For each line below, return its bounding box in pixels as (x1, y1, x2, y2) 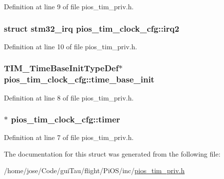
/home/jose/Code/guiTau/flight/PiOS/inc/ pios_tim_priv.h (4, 165, 185, 175)
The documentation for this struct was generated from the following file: (4, 148, 221, 159)
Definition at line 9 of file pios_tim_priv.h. (4, 1, 134, 11)
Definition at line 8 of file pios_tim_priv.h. (4, 92, 134, 102)
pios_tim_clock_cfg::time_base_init (4, 73, 155, 85)
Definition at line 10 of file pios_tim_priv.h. (4, 41, 137, 51)
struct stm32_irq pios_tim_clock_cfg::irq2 (4, 22, 179, 34)
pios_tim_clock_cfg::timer (11, 113, 120, 125)
